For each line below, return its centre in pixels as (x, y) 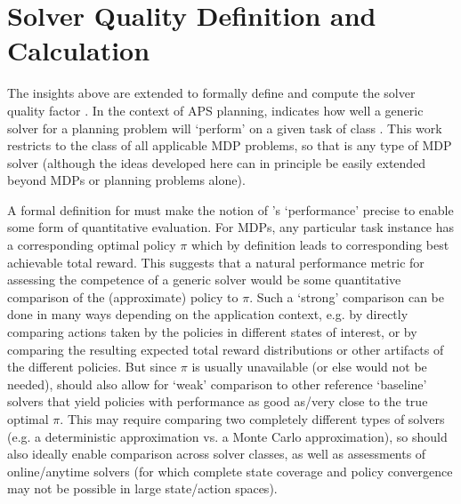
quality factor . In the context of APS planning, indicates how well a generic (215, 110)
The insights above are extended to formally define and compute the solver (211, 93)
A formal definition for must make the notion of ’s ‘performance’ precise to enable (230, 209)
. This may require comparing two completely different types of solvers (252, 419)
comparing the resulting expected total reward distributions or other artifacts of (226, 349)
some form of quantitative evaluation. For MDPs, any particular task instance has (231, 227)
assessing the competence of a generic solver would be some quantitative (204, 280)
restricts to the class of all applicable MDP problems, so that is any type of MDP (230, 145)
